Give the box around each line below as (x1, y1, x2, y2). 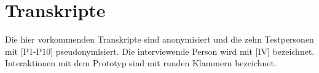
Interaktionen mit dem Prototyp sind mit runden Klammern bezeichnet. (5, 57, 277, 69)
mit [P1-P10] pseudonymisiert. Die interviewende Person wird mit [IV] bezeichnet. (5, 44, 315, 57)
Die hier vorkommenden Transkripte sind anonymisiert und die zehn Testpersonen (5, 33, 314, 46)
